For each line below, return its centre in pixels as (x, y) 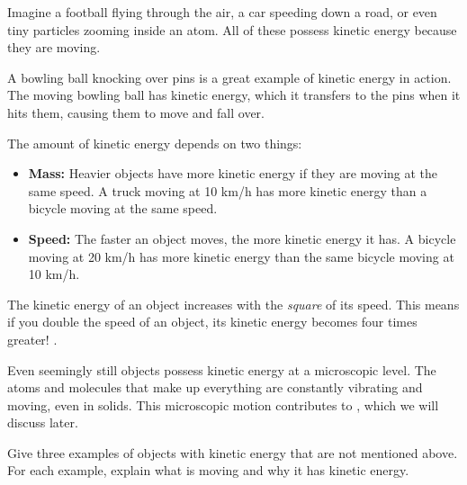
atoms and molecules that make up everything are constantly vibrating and (215, 387)
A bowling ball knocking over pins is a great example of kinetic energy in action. (229, 77)
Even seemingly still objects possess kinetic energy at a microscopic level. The (222, 369)
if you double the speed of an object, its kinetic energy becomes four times (212, 322)
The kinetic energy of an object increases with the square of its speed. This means (233, 304)
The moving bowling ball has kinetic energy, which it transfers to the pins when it (234, 95)
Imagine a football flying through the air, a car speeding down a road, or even (222, 12)
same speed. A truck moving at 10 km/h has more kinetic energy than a (228, 190)
